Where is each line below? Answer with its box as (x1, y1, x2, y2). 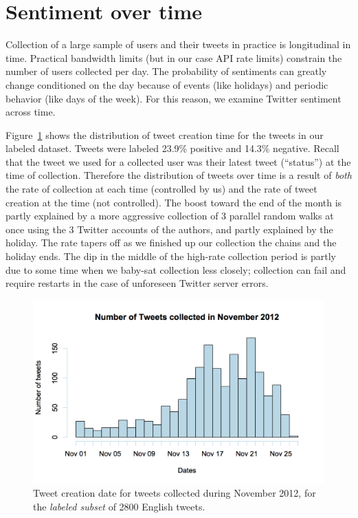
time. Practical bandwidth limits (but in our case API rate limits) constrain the (5, 50, 342, 65)
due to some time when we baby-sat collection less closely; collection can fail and (5, 262, 346, 277)
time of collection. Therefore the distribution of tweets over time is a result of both (5, 168, 352, 182)
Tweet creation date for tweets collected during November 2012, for (33, 486, 316, 500)
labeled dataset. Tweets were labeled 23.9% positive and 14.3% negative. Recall (5, 141, 339, 155)
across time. (5, 105, 56, 119)
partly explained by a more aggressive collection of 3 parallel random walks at (5, 208, 334, 223)
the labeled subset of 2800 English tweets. (33, 499, 205, 514)
